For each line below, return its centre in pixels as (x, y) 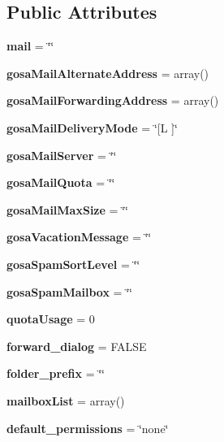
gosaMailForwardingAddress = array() (113, 100)
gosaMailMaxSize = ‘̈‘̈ (67, 209)
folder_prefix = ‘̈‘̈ (56, 373)
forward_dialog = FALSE (77, 346)
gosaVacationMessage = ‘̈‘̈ (79, 237)
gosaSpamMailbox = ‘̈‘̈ (69, 291)
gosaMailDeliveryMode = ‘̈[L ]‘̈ (92, 127)
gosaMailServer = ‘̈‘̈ (62, 155)
